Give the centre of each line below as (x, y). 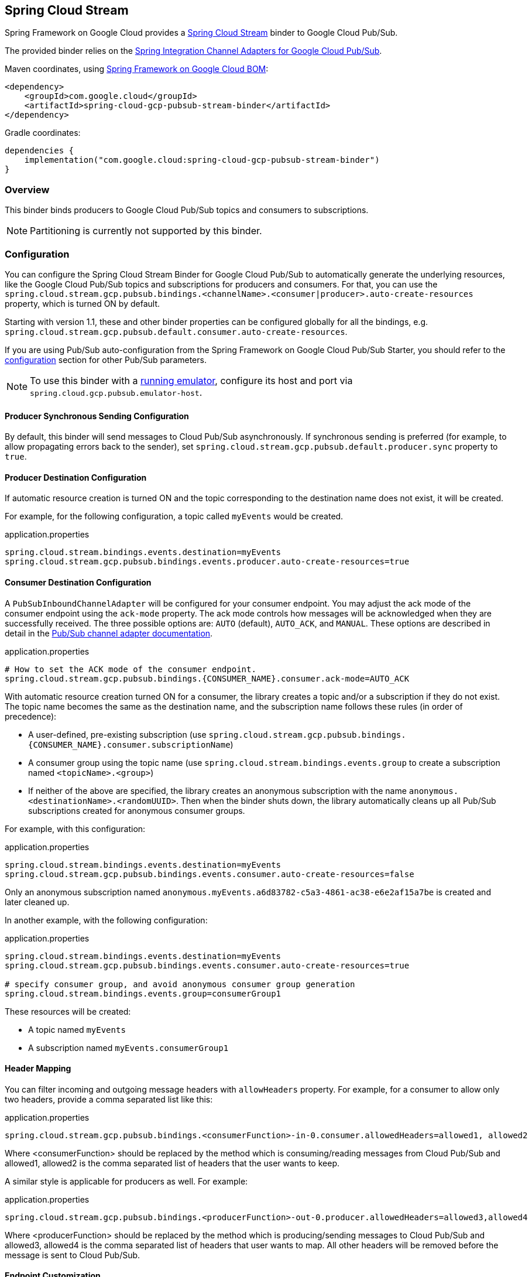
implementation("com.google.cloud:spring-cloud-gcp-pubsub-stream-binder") (202, 160)
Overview (27, 189)
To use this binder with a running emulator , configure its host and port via (191, 380)
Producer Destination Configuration (76, 477)
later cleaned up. (37, 902)
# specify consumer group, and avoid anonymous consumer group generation (180, 984)
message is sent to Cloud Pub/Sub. (73, 1255)
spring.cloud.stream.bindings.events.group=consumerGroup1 (143, 993)
